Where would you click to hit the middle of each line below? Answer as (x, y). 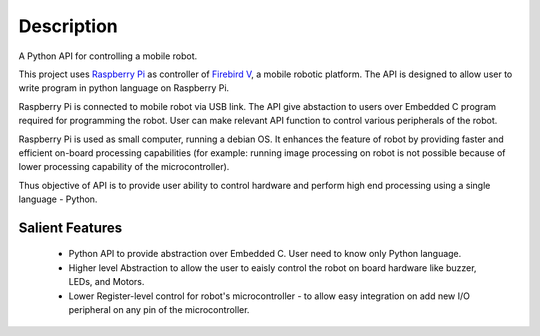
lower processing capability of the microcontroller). (124, 167)
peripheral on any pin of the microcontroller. (159, 310)
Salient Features (70, 227)
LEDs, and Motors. (106, 282)
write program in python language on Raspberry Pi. (124, 88)
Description (68, 26)
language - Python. (58, 199)
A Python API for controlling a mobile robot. (108, 56)
